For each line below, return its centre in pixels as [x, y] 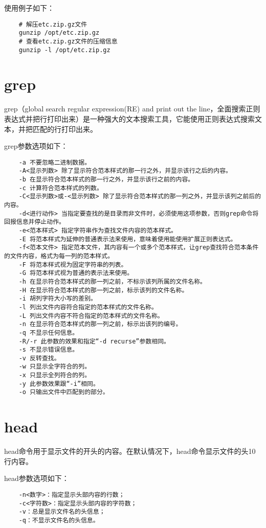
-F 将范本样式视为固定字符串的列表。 [73, 265]
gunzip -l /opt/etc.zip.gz [64, 50]
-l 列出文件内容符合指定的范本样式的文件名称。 [88, 307]
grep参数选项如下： [36, 146]
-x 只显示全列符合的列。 [55, 375]
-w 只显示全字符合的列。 [55, 367]
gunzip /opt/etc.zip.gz [59, 33]
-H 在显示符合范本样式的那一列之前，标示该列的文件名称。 [103, 290]
